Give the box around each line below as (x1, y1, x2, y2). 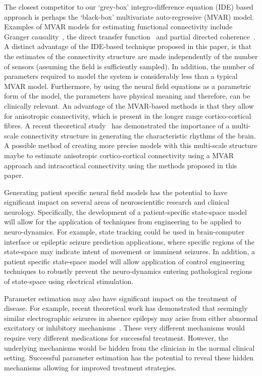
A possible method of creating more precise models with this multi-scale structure (4, 140, 257, 151)
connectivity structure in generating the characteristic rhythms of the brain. (21, 130, 256, 140)
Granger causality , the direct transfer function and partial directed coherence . (4, 31, 255, 41)
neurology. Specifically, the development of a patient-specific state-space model (4, 206, 247, 217)
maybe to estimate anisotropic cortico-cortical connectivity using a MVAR (4, 150, 234, 160)
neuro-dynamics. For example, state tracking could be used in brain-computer (4, 226, 245, 237)
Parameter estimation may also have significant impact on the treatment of (4, 293, 237, 303)
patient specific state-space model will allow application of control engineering (4, 256, 245, 266)
